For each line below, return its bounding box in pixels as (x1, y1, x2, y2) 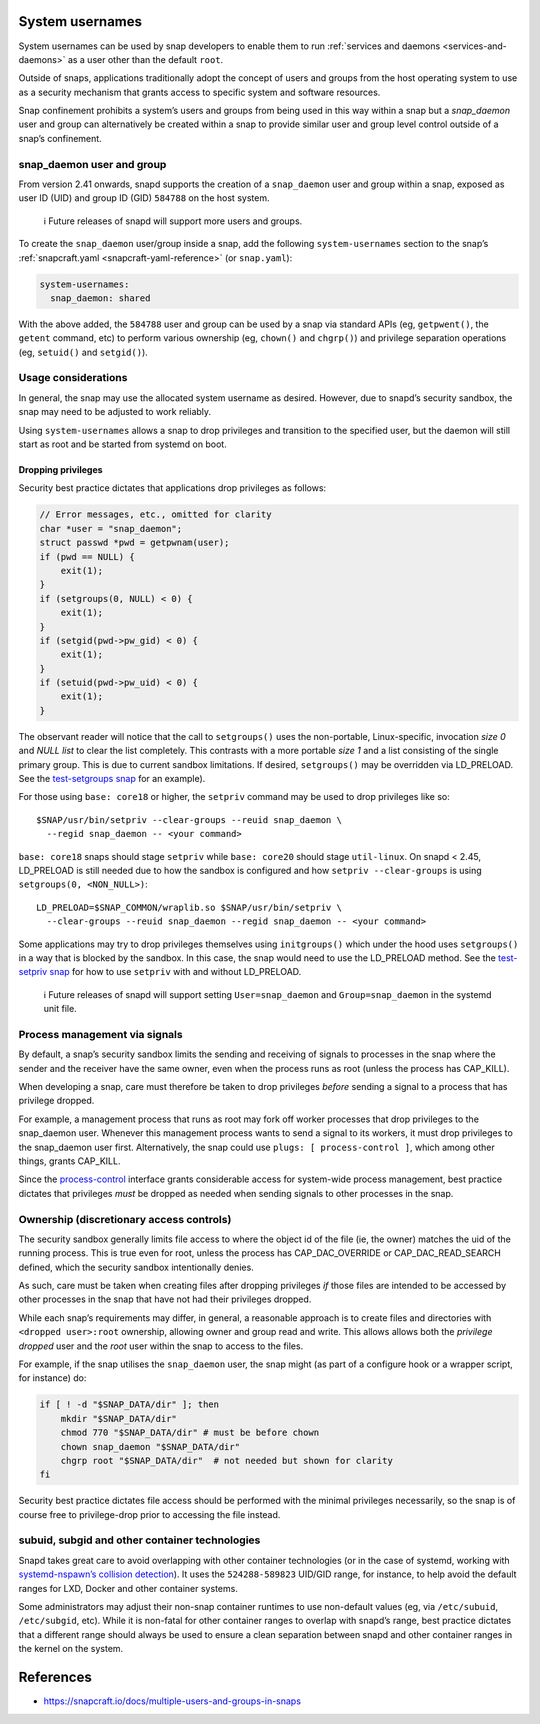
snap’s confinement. (18, 132, 102, 144)
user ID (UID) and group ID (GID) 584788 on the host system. (18, 192, 270, 204)
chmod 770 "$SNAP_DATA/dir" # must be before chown (60, 1427, 320, 1439)
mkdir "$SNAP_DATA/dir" (60, 1413, 177, 1424)
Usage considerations (18, 371, 128, 385)
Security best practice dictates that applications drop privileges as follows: (18, 482, 327, 494)
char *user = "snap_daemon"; (39, 523, 183, 534)
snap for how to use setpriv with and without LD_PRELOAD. (49, 966, 302, 978)
